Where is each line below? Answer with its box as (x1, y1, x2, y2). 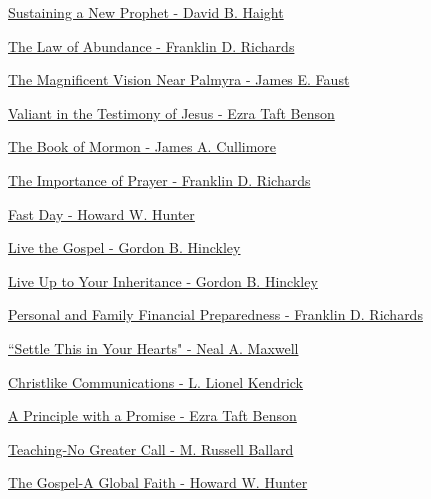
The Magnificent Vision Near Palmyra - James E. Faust (8, 69, 350, 90)
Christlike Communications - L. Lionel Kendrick (8, 371, 304, 392)
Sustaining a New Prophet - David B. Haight (8, 2, 284, 22)
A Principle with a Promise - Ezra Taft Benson (8, 405, 297, 426)
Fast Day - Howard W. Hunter (8, 203, 195, 224)
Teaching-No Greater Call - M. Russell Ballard (8, 438, 294, 459)
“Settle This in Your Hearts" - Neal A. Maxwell (8, 337, 299, 358)
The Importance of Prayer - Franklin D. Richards (8, 169, 311, 190)
